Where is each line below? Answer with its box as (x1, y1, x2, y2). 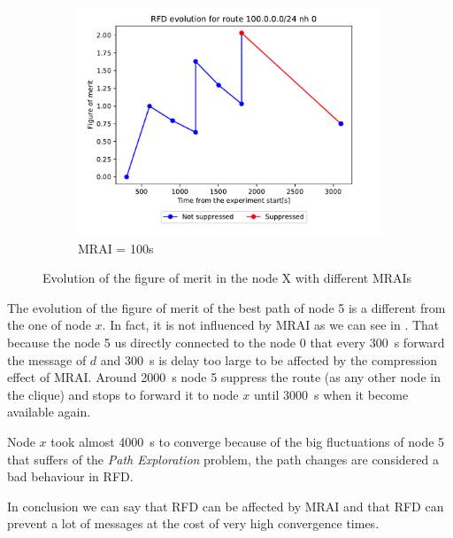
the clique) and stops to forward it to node (7, 385, 239, 403)
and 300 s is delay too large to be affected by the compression (100, 350, 438, 369)
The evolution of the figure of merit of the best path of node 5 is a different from (7, 298, 446, 316)
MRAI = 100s (78, 238, 154, 257)
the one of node (7, 316, 91, 334)
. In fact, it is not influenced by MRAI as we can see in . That (102, 316, 440, 334)
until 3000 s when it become (253, 385, 409, 403)
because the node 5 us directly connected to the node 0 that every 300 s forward (7, 332, 445, 351)
